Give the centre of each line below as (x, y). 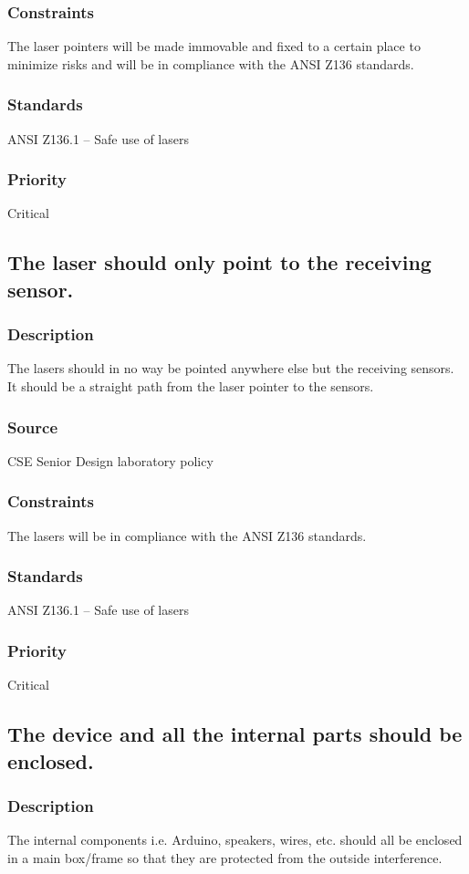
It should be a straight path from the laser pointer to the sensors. (191, 386)
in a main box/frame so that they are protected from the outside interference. (225, 857)
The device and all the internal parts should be (235, 734)
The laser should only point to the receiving (219, 262)
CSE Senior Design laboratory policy (110, 460)
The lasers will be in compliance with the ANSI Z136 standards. (187, 535)
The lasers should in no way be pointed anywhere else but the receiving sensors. (231, 368)
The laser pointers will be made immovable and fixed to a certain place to (214, 46)
